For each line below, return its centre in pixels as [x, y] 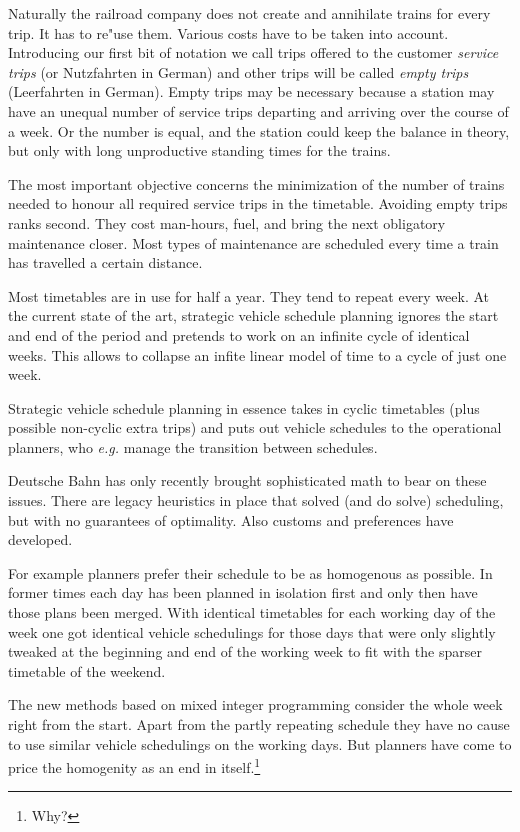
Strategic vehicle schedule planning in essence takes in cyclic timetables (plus [244, 407]
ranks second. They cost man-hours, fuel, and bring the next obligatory [227, 222]
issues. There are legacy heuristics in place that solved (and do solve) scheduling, [256, 500]
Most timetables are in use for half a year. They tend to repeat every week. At [249, 295]
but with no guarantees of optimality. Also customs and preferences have [231, 519]
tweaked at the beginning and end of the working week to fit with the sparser [245, 651]
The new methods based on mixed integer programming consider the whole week [255, 704]
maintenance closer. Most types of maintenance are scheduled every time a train [253, 242]
